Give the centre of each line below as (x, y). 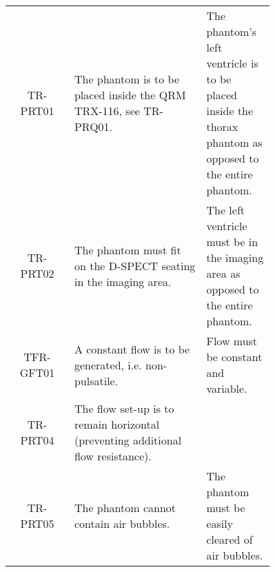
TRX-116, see (107, 111)
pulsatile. (96, 380)
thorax (222, 126)
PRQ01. (93, 126)
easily (220, 523)
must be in (232, 242)
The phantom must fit (128, 249)
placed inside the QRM (130, 95)
